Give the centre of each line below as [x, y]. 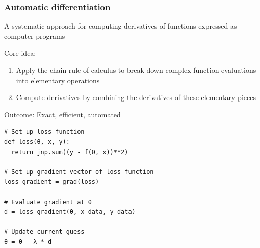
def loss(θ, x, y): [37, 142]
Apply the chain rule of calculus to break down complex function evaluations [136, 70]
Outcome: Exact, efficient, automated [62, 114]
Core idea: [20, 53]
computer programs [35, 35]
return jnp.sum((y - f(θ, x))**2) [70, 152]
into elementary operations [58, 80]
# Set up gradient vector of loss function [79, 172]
